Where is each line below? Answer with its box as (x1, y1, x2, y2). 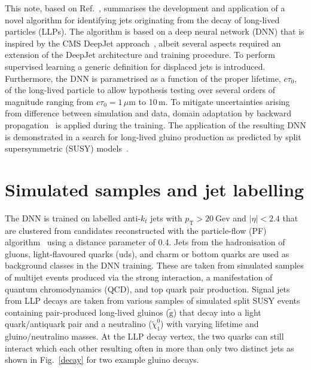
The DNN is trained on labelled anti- (5, 211, 141, 224)
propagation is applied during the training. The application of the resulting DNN (5, 118, 306, 131)
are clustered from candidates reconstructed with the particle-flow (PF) (5, 224, 267, 236)
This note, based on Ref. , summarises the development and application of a (5, 2, 285, 14)
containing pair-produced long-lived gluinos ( (5, 306, 169, 318)
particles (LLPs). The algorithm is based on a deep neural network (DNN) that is (5, 25, 304, 38)
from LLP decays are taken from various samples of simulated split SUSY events (5, 294, 300, 307)
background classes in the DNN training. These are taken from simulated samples (5, 259, 304, 272)
